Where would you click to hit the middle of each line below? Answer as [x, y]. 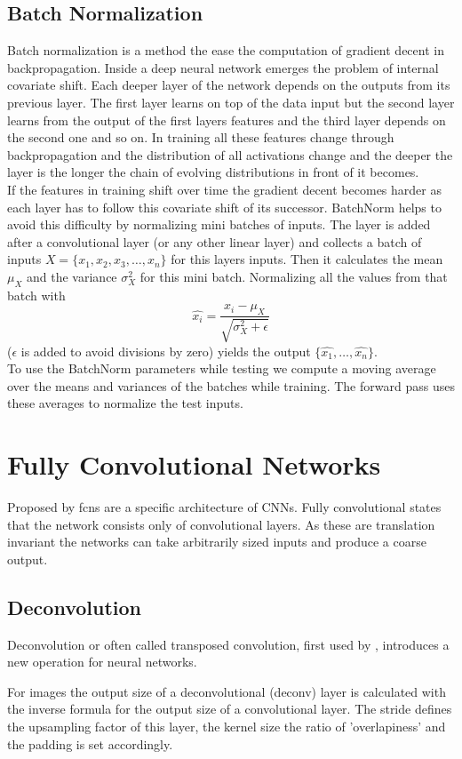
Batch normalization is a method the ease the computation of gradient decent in [226, 50]
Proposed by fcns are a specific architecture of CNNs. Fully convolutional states [224, 507]
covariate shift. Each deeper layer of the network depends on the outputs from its [229, 85]
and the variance [72, 276]
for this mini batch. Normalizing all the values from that [294, 276]
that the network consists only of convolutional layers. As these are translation [221, 524]
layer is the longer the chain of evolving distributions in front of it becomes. [213, 172]
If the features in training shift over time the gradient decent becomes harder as [224, 189]
